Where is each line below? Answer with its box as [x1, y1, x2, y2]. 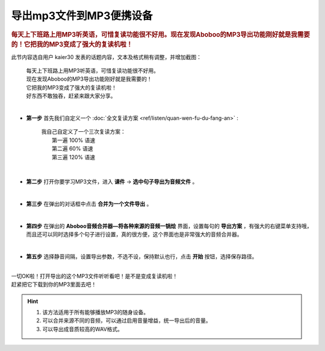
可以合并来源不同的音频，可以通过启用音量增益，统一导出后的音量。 [42, 317, 211, 325]
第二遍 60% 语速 [52, 145, 93, 152]
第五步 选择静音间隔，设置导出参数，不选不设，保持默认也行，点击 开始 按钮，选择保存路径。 [26, 253, 258, 260]
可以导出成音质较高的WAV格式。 [42, 325, 123, 332]
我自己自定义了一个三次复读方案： [41, 128, 126, 135]
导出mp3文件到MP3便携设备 [11, 9, 153, 22]
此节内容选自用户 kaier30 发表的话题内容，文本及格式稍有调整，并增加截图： [11, 53, 202, 60]
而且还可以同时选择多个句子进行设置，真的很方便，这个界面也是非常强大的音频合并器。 [26, 231, 243, 238]
